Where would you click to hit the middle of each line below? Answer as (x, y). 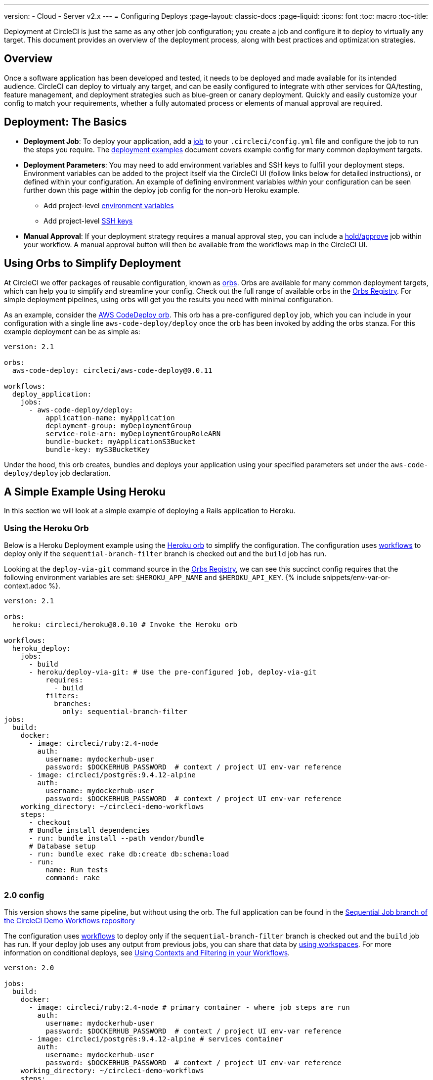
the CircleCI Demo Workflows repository (70, 920)
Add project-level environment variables (109, 205)
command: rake (73, 878)
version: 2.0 (29, 967)
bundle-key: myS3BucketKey (98, 449)
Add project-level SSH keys (88, 221)
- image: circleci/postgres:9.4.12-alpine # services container (156, 1039)
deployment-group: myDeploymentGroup (119, 426)
